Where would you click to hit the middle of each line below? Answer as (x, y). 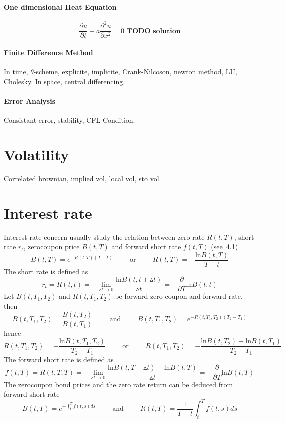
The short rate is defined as (46, 271)
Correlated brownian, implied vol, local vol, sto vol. (83, 178)
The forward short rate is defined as (59, 359)
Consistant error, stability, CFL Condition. (70, 120)
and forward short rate (146, 247)
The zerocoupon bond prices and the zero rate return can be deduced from (119, 384)
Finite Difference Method (49, 52)
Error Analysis (30, 100)
